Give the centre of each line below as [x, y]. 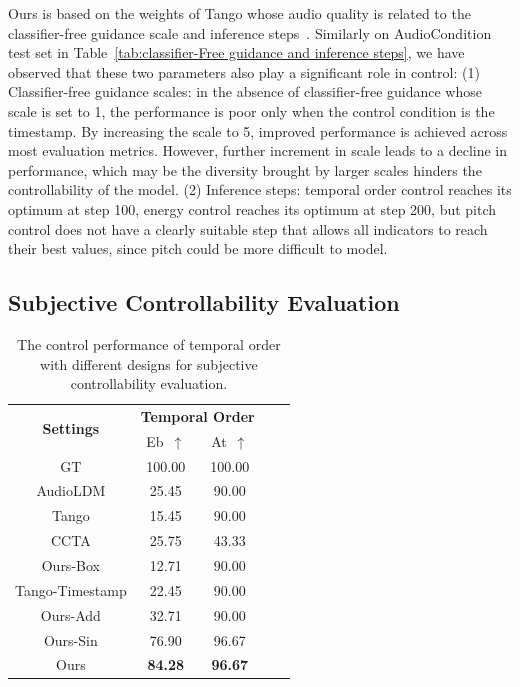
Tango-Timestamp [71, 589]
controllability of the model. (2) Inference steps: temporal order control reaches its [260, 189]
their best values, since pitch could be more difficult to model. [198, 248]
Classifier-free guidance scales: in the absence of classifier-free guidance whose [245, 91]
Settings [71, 428]
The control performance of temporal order [149, 343]
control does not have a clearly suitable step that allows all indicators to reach [248, 228]
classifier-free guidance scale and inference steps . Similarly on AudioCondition [250, 32]
